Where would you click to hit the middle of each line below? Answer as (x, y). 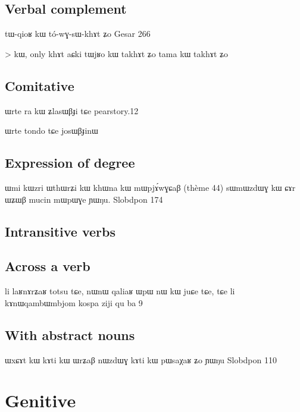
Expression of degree (70, 163)
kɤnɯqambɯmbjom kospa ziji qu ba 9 (74, 302)
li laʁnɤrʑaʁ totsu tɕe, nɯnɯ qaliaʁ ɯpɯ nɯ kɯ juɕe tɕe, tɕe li (120, 291)
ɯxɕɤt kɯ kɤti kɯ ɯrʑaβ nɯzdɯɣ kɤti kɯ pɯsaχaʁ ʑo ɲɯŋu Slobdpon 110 (141, 359)
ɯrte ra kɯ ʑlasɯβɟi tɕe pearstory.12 (72, 110)
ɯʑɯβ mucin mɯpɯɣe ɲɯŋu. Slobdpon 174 (84, 199)
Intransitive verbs (60, 231)
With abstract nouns (70, 334)
